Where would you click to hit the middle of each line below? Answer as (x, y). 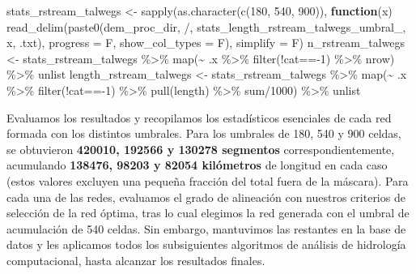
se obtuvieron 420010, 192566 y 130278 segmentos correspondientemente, (201, 149)
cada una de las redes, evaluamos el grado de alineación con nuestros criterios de (206, 197)
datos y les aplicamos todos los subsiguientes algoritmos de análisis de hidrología (206, 244)
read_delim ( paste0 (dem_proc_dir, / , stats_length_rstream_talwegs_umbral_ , (206, 26)
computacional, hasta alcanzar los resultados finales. (136, 260)
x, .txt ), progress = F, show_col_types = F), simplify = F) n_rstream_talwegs (206, 43)
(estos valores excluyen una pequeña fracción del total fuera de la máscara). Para (208, 180)
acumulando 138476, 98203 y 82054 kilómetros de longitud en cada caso (197, 165)
